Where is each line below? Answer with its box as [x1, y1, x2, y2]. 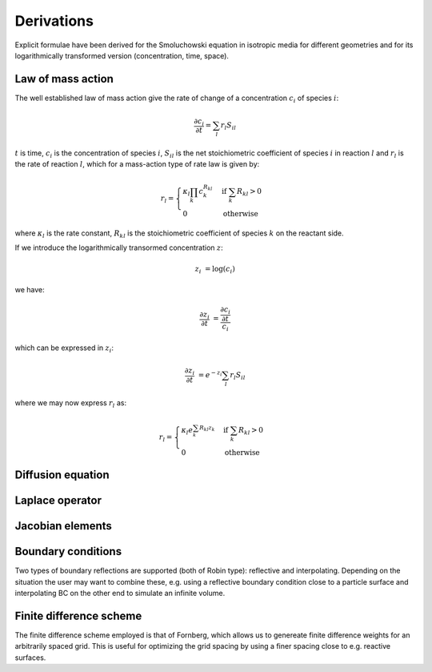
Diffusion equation [14, 469, 110, 482]
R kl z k [198, 425, 215, 433]
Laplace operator [14, 493, 102, 508]
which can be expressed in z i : [14, 343, 114, 354]
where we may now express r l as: [14, 397, 127, 409]
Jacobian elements [14, 519, 112, 533]
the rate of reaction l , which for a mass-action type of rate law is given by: [14, 159, 260, 169]
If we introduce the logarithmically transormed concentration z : [14, 243, 223, 252]
